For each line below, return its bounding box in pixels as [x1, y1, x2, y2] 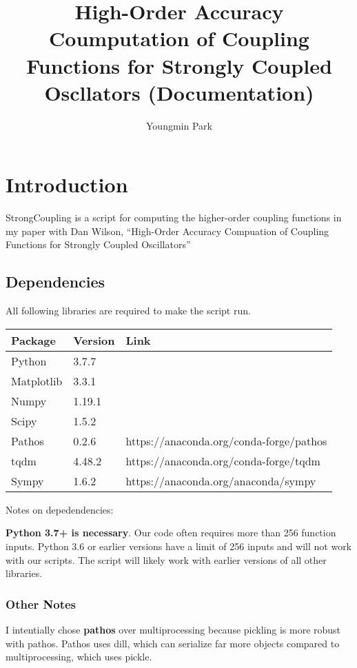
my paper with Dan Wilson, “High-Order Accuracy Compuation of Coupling [6, 223, 329, 238]
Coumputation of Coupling [49, 24, 309, 52]
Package [11, 332, 56, 348]
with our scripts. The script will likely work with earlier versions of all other [6, 552, 327, 567]
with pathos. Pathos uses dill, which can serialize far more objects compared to [6, 636, 340, 650]
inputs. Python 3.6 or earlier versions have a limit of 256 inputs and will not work [6, 538, 352, 553]
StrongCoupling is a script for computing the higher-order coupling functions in [6, 210, 342, 225]
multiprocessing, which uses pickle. [6, 649, 152, 664]
